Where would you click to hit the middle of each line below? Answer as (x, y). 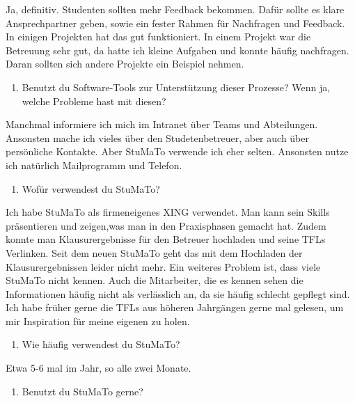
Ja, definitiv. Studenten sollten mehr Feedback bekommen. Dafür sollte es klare (175, 9)
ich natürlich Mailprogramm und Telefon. (94, 165)
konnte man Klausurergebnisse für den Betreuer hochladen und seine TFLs (166, 239)
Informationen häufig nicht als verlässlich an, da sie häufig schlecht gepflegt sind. (178, 293)
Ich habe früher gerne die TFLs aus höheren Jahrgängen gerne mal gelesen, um (175, 307)
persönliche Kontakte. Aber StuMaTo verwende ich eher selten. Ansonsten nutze (177, 151)
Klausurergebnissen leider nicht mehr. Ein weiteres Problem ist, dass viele (163, 266)
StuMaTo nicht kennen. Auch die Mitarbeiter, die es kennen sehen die (155, 280)
